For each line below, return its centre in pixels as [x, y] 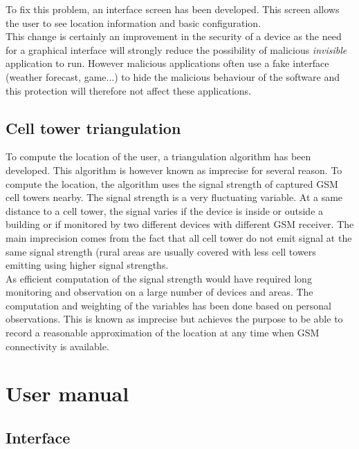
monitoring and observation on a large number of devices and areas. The [159, 292]
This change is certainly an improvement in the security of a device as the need [174, 36]
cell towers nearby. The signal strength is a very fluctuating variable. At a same [174, 197]
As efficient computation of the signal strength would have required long [159, 278]
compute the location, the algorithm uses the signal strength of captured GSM [172, 183]
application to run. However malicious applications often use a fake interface [167, 63]
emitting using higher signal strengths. [87, 265]
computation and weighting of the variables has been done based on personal [168, 305]
